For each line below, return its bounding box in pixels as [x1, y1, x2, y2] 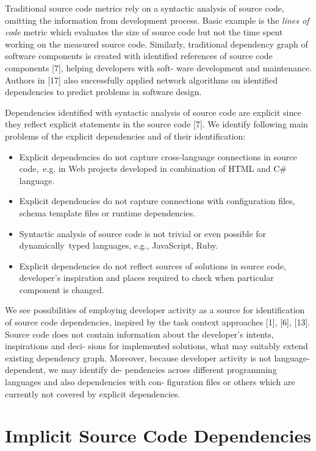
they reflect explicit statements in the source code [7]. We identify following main [5, 118, 308, 130]
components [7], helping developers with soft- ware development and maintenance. [5, 61, 312, 74]
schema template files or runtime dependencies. [19, 206, 196, 219]
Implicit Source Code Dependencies [5, 423, 311, 448]
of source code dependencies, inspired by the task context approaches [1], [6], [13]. [5, 316, 311, 328]
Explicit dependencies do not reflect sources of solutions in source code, [19, 259, 286, 272]
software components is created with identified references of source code [5, 49, 273, 62]
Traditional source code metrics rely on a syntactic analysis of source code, [5, 2, 284, 14]
